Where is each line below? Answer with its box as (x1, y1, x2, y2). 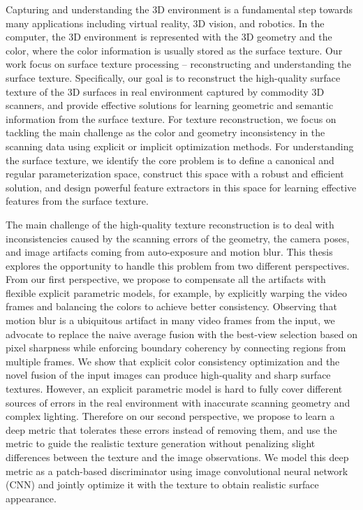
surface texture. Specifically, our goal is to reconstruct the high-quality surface (6, 70, 341, 85)
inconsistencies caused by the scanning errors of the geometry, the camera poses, (6, 231, 350, 245)
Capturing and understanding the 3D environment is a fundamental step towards (6, 2, 353, 16)
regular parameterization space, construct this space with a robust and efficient (6, 166, 344, 181)
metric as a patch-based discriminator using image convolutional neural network (6, 463, 348, 478)
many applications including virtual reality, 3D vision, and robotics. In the (6, 15, 325, 30)
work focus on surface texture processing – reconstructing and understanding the (6, 57, 352, 71)
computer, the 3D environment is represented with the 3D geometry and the (6, 29, 332, 44)
